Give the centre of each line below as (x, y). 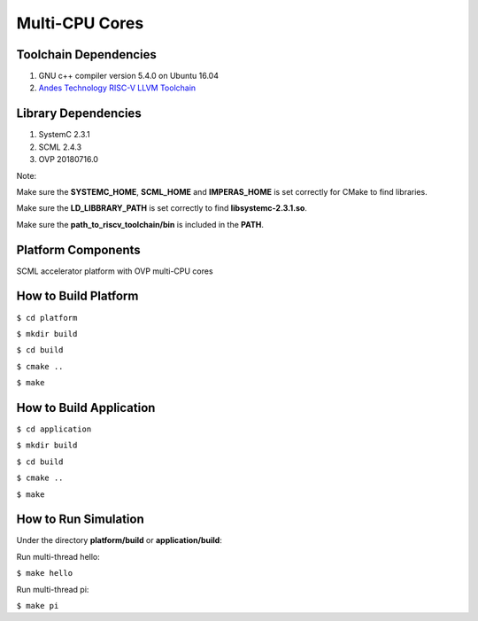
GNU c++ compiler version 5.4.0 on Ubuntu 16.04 (128, 76)
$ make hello (45, 573)
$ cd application (54, 429)
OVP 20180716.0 (69, 159)
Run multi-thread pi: (53, 589)
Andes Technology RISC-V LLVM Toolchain (117, 88)
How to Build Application (86, 408)
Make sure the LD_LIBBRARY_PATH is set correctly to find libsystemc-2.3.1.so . (162, 208)
